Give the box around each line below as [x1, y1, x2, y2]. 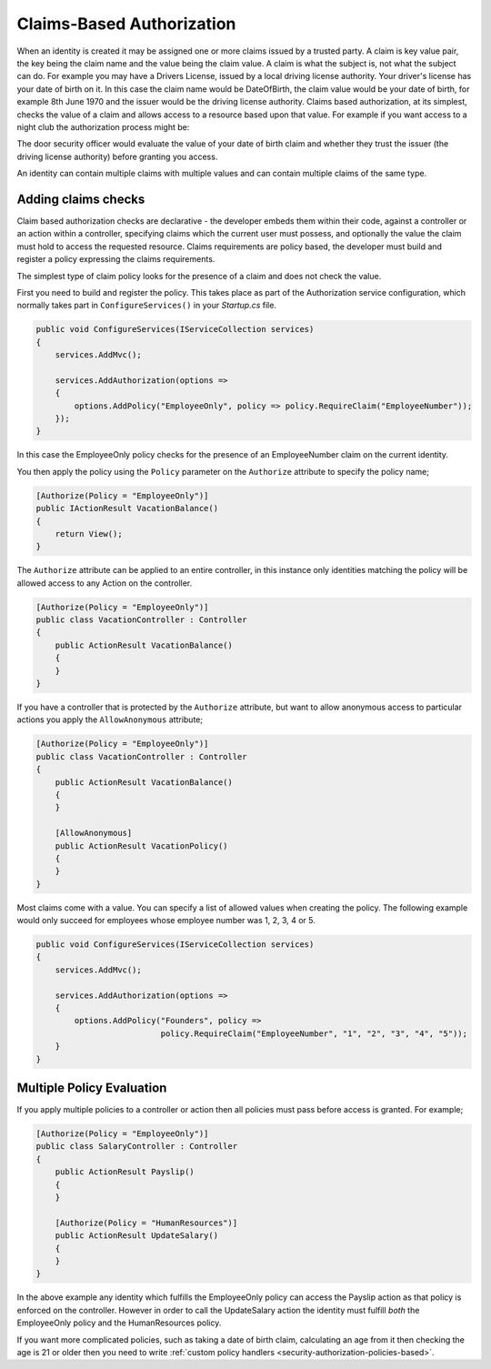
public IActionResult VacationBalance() [35, 503, 218, 514]
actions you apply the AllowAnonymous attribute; [16, 714, 204, 725]
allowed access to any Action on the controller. [16, 578, 193, 589]
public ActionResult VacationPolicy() [55, 841, 228, 851]
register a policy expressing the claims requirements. [16, 254, 215, 265]
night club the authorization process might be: [16, 121, 190, 132]
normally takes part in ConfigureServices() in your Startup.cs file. [16, 300, 277, 311]
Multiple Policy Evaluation [16, 1080, 167, 1095]
